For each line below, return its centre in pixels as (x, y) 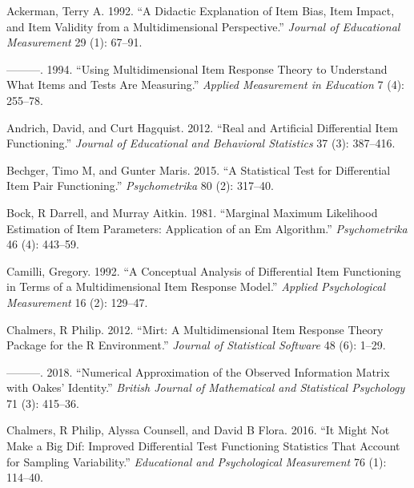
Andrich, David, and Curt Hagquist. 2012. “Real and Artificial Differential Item (202, 127)
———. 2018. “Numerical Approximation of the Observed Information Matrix (198, 371)
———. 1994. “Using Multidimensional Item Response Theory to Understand (197, 69)
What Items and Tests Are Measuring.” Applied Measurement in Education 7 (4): (205, 85)
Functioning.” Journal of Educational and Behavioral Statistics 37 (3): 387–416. (201, 143)
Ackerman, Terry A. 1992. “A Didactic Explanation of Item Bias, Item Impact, (201, 10)
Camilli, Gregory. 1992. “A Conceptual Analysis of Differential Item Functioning (204, 270)
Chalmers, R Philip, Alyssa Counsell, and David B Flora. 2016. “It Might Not (198, 430)
